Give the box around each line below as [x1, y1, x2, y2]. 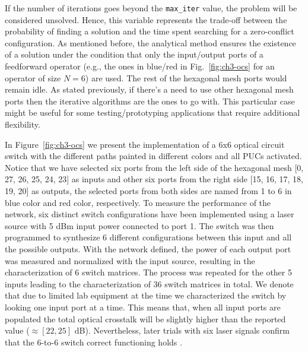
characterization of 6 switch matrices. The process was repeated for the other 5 [5, 266, 292, 278]
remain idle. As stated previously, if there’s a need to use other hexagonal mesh [5, 83, 294, 96]
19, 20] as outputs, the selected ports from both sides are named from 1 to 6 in [5, 184, 292, 196]
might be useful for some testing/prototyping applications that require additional [5, 106, 300, 119]
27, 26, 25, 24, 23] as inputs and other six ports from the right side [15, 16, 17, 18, [5, 173, 303, 185]
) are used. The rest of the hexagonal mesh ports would [85, 71, 287, 84]
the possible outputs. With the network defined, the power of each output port [5, 242, 291, 255]
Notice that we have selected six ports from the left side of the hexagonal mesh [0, [5, 161, 304, 173]
